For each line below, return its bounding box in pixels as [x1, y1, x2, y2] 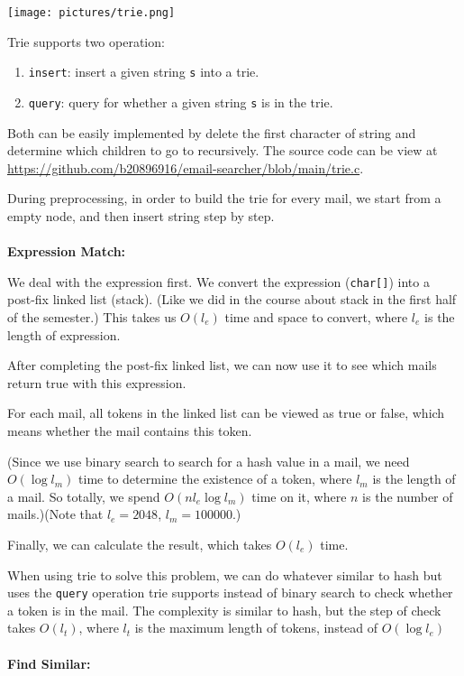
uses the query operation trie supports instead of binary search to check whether [7, 583, 453, 602]
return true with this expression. [7, 373, 187, 392]
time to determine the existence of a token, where [78, 469, 352, 488]
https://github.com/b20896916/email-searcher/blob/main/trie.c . [7, 158, 364, 177]
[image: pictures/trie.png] [7, 6, 176, 19]
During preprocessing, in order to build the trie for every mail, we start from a [7, 189, 441, 208]
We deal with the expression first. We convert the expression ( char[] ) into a [7, 272, 430, 291]
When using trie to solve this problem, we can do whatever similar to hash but [7, 565, 442, 584]
